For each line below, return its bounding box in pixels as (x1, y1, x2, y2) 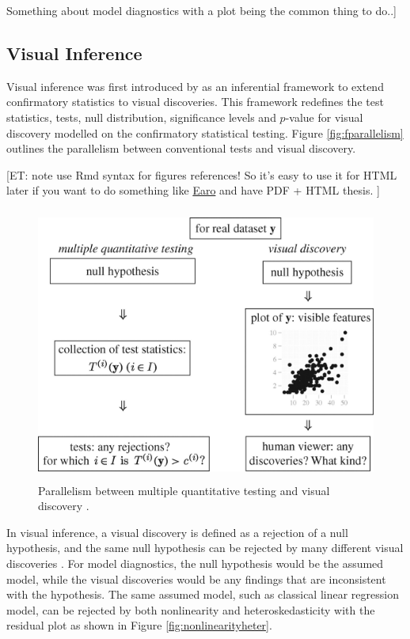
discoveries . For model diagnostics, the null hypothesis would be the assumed (6, 554, 384, 571)
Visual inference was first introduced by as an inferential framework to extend (6, 78, 384, 94)
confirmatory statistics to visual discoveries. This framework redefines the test (6, 93, 384, 110)
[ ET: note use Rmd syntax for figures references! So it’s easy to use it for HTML (6, 166, 397, 183)
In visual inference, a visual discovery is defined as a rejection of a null (6, 524, 348, 540)
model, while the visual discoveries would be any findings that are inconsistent (6, 570, 386, 587)
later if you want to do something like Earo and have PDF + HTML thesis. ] (6, 182, 380, 199)
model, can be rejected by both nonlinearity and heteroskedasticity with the (6, 601, 375, 618)
